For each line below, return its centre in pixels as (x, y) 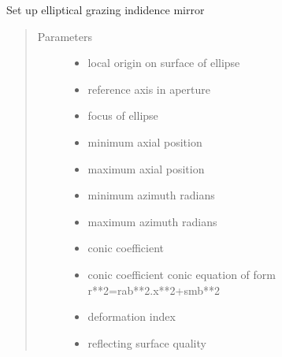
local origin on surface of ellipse (164, 63)
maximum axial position (146, 168)
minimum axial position (145, 141)
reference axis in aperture (149, 89)
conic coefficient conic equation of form (182, 274)
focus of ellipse (123, 115)
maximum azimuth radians (152, 221)
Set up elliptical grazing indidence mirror (106, 9)
